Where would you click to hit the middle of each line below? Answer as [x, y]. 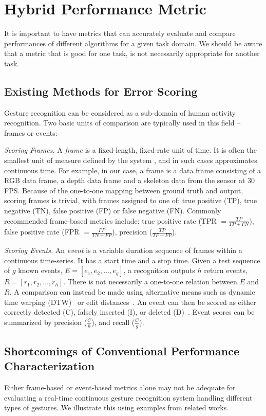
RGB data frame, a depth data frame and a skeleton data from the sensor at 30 [130, 180]
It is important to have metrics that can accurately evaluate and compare [120, 33]
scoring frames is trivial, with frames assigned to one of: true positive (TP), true [131, 200]
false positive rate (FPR [42, 232]
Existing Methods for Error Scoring [101, 91]
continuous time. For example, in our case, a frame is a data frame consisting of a [133, 170]
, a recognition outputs [159, 270]
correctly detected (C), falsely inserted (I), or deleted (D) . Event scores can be [129, 312]
